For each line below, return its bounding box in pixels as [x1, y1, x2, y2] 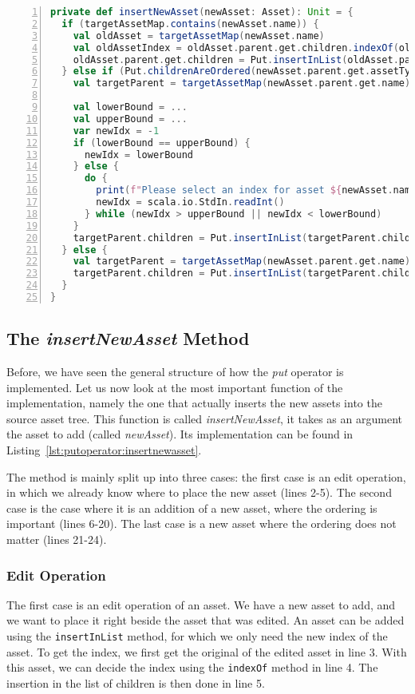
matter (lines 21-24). [6, 531, 107, 548]
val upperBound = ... [73, 113, 188, 125]
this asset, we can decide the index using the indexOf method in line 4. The [6, 659, 378, 676]
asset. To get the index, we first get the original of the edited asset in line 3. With [6, 643, 407, 660]
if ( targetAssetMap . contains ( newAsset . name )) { [61, 18, 319, 30]
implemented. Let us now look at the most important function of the [6, 379, 343, 395]
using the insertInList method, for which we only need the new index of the [6, 628, 388, 644]
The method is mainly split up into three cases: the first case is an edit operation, [6, 468, 406, 485]
